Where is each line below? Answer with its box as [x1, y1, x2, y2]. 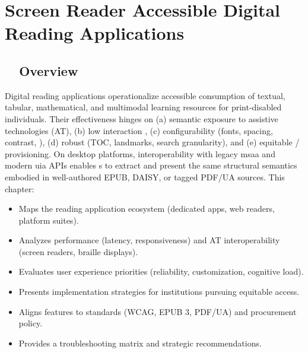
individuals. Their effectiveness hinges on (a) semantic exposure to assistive [5, 112, 278, 125]
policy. [18, 317, 43, 329]
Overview [19, 61, 78, 79]
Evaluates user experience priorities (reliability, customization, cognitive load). [18, 265, 304, 278]
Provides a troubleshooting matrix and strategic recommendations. [18, 336, 262, 349]
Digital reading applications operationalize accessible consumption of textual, [5, 89, 285, 101]
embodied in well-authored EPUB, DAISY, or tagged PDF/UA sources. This [5, 170, 285, 183]
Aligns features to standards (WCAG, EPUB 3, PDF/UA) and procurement [18, 305, 297, 317]
